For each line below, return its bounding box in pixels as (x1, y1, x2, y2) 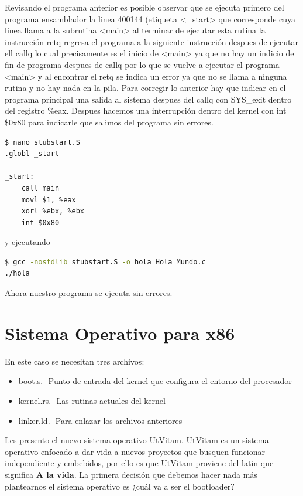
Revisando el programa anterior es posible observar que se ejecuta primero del (5, 1, 284, 13)
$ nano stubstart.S (5, 138, 80, 147)
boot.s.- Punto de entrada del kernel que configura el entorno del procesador (18, 375, 292, 387)
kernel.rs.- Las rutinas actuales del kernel (18, 394, 166, 406)
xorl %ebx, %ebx (21, 207, 85, 216)
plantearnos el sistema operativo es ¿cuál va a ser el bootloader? (5, 480, 235, 492)
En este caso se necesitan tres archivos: (5, 355, 144, 367)
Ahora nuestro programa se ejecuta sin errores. (5, 287, 173, 299)
